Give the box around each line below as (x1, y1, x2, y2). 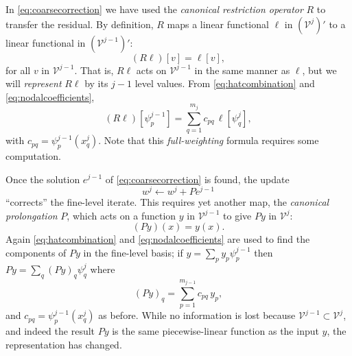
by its (84, 76, 108, 91)
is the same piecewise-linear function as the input (112, 324, 319, 338)
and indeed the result (5, 324, 95, 338)
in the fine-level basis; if (83, 245, 183, 259)
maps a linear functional (167, 16, 269, 31)
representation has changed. (5, 337, 122, 351)
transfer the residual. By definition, (5, 16, 154, 31)
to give (223, 208, 252, 222)
